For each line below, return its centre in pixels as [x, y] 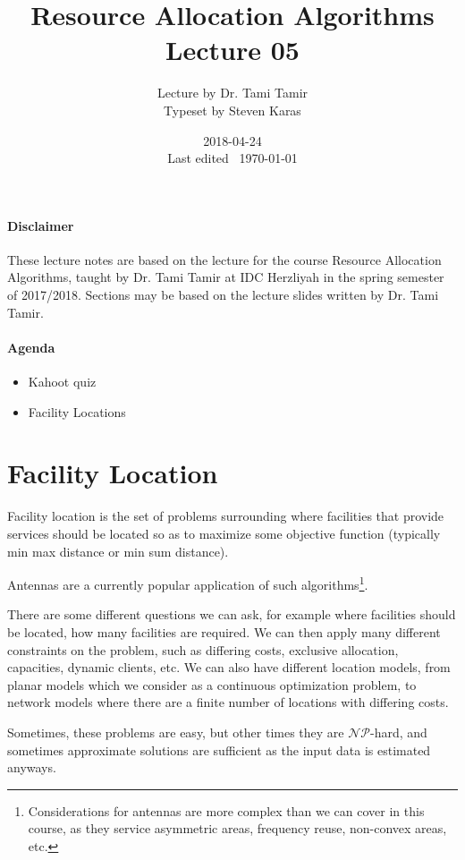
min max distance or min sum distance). [118, 551]
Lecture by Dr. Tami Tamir [232, 93]
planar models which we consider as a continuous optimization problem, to [212, 684]
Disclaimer [41, 225]
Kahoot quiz [62, 382]
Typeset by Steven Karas [232, 110]
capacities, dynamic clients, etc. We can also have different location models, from [229, 667]
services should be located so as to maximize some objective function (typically [224, 533]
